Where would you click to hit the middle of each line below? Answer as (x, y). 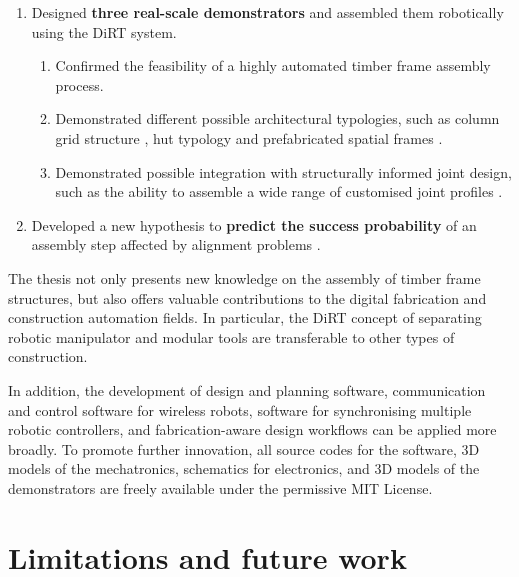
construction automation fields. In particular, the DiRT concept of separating (245, 317)
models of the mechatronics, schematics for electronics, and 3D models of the (244, 468)
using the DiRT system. (104, 31)
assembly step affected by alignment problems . (176, 244)
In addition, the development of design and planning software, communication (247, 389)
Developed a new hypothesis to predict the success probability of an (254, 224)
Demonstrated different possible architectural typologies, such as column (277, 118)
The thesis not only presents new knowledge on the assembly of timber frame (244, 277)
